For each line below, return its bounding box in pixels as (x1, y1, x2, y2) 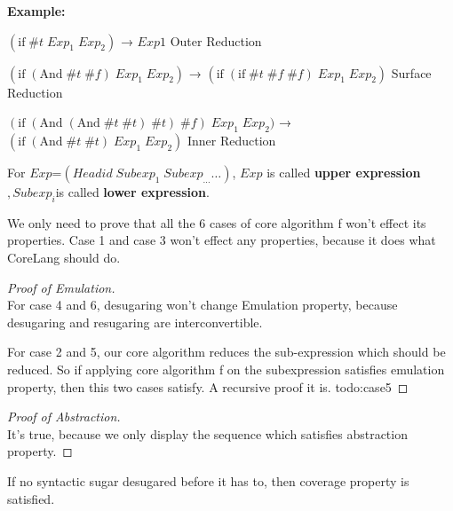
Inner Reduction (187, 130, 276, 149)
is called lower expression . (55, 182, 210, 200)
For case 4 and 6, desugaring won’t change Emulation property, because (7, 295, 398, 314)
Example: (7, 2, 66, 20)
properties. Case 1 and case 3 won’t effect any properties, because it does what (7, 231, 436, 249)
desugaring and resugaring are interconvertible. (7, 312, 263, 331)
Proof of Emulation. (7, 278, 115, 296)
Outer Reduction (170, 31, 262, 50)
